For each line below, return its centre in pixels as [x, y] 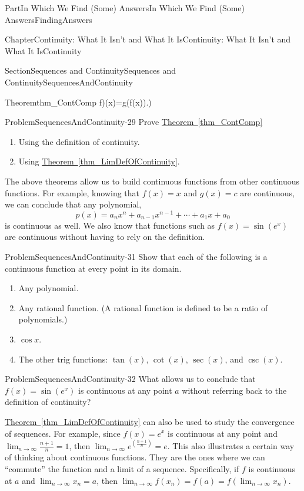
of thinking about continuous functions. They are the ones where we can [135, 457]
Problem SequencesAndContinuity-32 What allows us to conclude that [130, 379]
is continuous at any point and [223, 433]
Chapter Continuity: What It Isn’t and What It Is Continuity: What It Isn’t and [148, 39]
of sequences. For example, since [63, 433]
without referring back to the [234, 390]
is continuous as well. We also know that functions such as [110, 225]
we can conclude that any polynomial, [73, 204]
